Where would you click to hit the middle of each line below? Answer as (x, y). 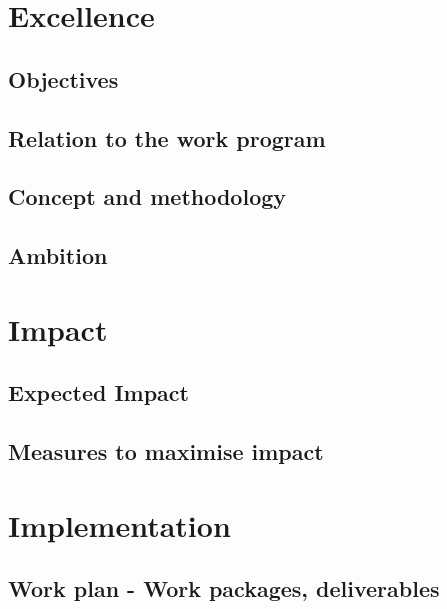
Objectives (63, 78)
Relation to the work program (167, 137)
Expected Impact (98, 392)
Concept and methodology (147, 196)
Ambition (58, 255)
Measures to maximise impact (166, 451)
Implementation (119, 524)
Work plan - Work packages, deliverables (224, 588)
